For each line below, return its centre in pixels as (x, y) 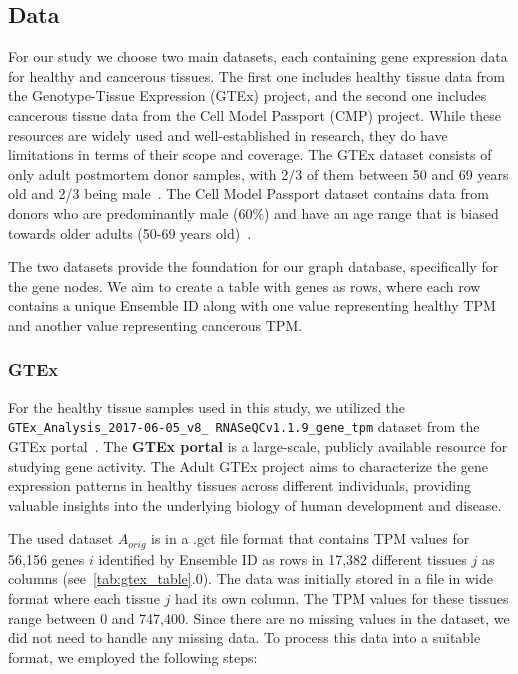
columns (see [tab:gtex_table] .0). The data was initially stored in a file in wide (250, 578)
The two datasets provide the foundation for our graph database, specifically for (253, 266)
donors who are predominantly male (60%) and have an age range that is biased (253, 212)
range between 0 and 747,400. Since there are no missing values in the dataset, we (259, 617)
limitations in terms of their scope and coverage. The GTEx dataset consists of (250, 154)
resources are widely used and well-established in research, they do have (228, 134)
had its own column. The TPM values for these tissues (341, 598)
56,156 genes (46, 558)
